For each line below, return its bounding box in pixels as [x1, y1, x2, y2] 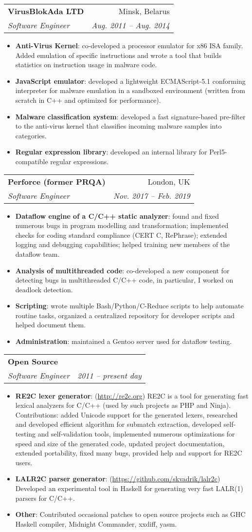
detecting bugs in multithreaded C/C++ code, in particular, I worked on [15, 275, 234, 285]
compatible [15, 156, 48, 166]
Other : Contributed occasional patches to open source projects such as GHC [15, 509, 246, 519]
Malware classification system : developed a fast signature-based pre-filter [15, 111, 246, 121]
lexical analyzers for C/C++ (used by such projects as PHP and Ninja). [15, 400, 231, 410]
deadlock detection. [15, 284, 73, 294]
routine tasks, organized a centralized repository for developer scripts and [15, 310, 235, 320]
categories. [15, 130, 47, 140]
